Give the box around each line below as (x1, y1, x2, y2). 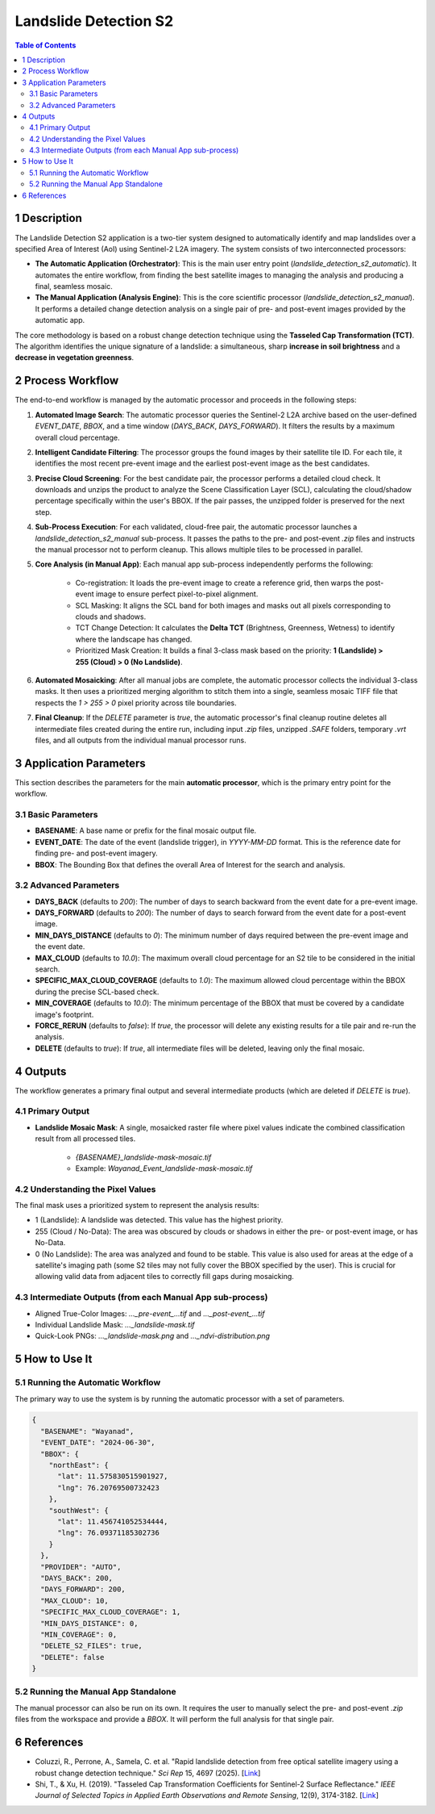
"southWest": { (48, 1506, 109, 1515)
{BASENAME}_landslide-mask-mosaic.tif (75, 1152, 212, 1162)
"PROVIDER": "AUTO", (40, 1562, 122, 1571)
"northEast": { (48, 1461, 109, 1470)
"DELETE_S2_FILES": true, (40, 1641, 143, 1650)
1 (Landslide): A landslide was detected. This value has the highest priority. (35, 1215, 284, 1225)
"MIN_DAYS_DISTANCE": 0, (40, 1619, 139, 1628)
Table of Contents (14, 40, 77, 50)
